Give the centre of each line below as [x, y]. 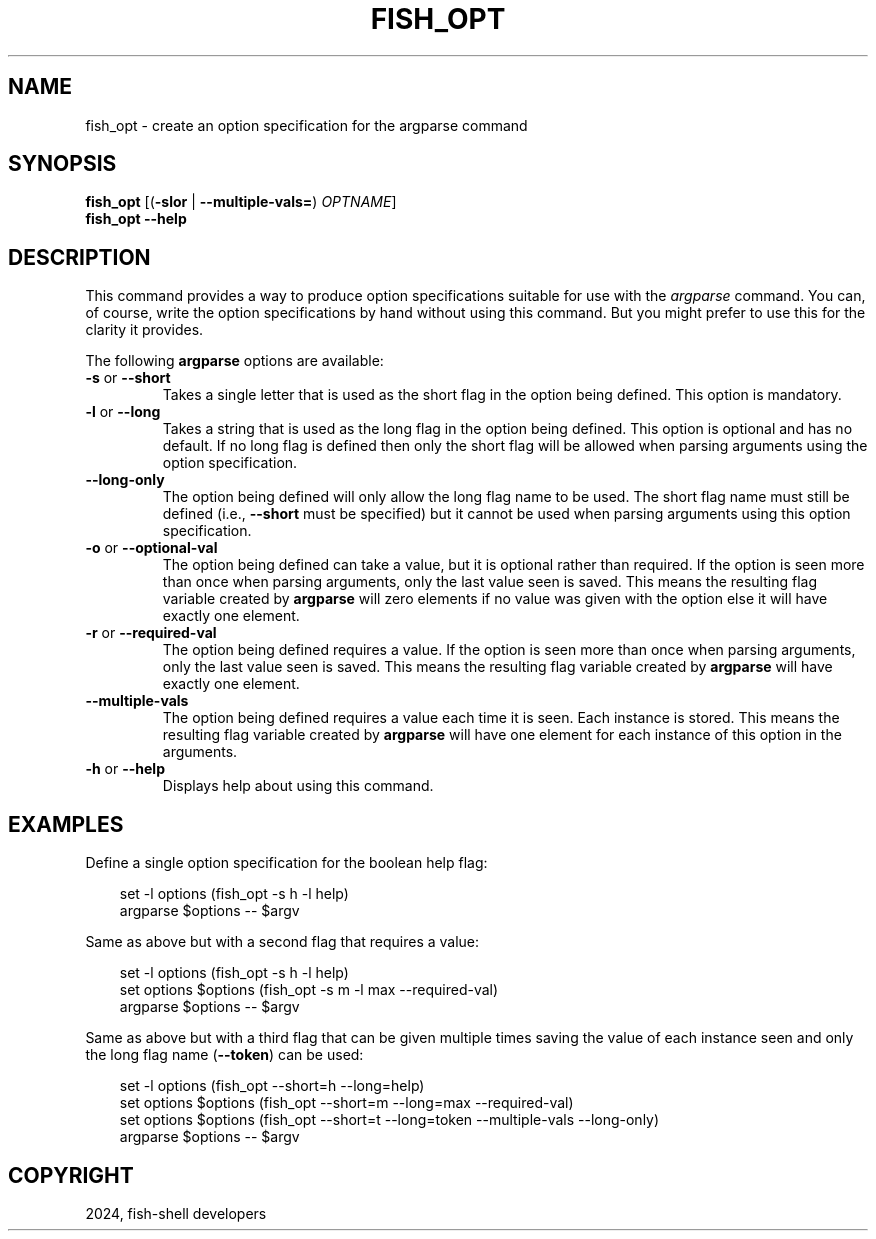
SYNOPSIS [62, 164]
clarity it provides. [144, 330]
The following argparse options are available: [234, 361]
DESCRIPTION [79, 257]
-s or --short [128, 378]
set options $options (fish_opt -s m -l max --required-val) [309, 990]
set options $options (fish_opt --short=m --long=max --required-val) [346, 1103]
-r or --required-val [151, 633]
